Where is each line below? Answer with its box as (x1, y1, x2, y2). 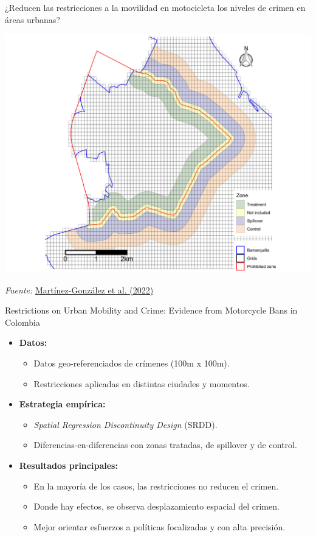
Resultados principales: (19, 458, 118, 471)
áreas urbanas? (5, 13, 60, 26)
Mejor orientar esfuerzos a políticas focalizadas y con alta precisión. (33, 520, 286, 533)
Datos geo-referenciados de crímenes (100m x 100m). (33, 356, 230, 369)
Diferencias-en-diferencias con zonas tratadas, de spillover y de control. (33, 438, 297, 451)
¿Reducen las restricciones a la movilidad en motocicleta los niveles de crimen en (5, 1, 306, 13)
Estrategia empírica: (19, 398, 106, 410)
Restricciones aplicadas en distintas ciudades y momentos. (33, 377, 250, 390)
